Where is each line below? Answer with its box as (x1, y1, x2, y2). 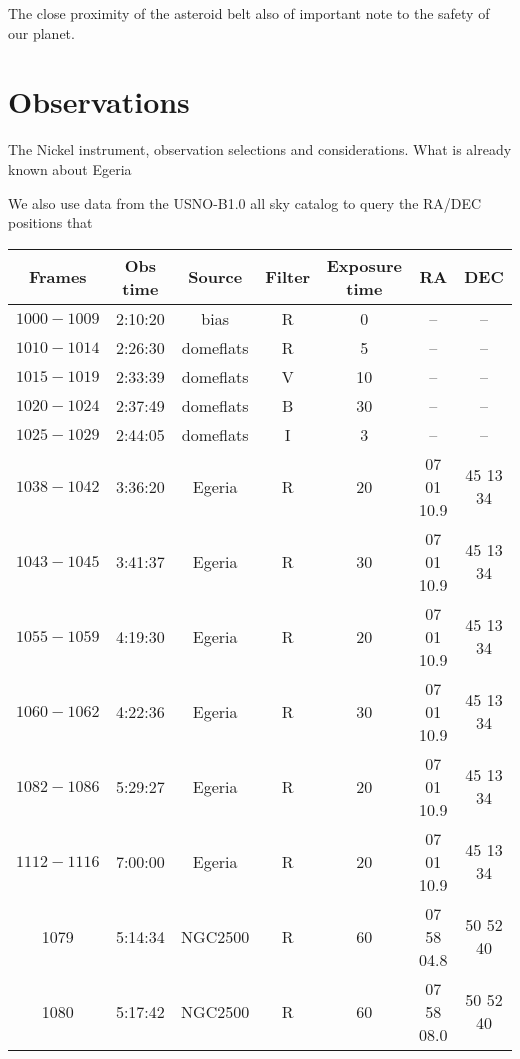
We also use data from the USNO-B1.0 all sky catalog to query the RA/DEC (8, 192, 482, 213)
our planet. (8, 22, 75, 43)
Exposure (326, 253, 402, 277)
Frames (28, 265, 87, 289)
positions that (8, 212, 93, 233)
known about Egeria (8, 158, 132, 179)
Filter (265, 265, 311, 289)
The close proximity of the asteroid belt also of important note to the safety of (8, 3, 490, 23)
